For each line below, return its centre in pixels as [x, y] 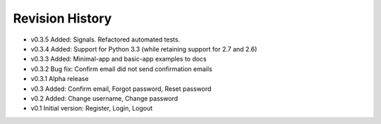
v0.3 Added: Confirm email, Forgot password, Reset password [121, 89]
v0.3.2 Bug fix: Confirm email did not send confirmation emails [122, 69]
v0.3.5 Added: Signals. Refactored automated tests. [105, 39]
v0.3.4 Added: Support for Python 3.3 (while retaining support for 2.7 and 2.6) [144, 49]
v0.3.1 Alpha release [60, 79]
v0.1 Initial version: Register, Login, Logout [92, 108]
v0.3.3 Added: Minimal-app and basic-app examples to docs [119, 59]
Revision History [62, 18]
